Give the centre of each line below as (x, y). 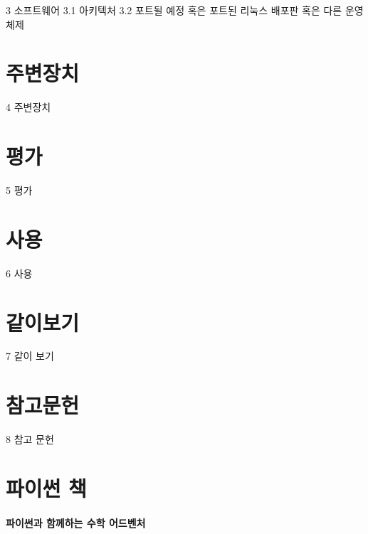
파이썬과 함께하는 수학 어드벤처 (76, 522)
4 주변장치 (28, 107)
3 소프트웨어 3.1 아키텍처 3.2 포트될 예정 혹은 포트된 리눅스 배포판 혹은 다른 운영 (185, 10)
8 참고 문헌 (30, 439)
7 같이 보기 (30, 356)
